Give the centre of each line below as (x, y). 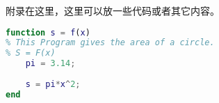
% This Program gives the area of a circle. (110, 43)
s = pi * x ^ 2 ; (53, 84)
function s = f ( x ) (48, 32)
